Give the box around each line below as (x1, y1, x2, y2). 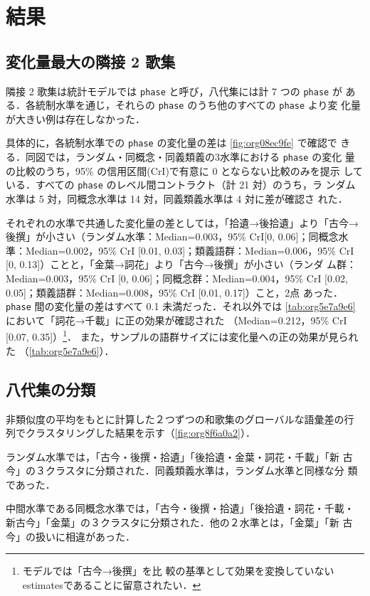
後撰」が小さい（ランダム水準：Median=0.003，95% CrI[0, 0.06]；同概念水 (6, 229, 349, 244)
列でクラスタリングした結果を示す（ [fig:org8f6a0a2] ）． (6, 425, 255, 440)
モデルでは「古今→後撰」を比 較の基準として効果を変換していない (22, 563, 334, 578)
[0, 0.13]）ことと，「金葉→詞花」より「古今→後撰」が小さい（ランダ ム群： (6, 257, 357, 272)
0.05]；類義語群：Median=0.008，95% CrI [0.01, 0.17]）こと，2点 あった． (6, 284, 343, 299)
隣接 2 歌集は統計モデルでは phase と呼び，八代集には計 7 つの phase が (6, 83, 342, 98)
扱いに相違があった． (35, 528, 135, 543)
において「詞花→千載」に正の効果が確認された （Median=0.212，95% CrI (6, 312, 347, 327)
